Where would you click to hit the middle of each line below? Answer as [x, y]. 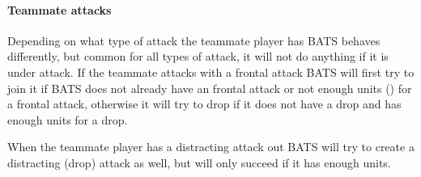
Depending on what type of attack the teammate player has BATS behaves [194, 40]
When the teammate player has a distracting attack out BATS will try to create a [211, 147]
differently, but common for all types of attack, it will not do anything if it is [198, 56]
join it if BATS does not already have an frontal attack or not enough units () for [210, 88]
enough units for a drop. [68, 119]
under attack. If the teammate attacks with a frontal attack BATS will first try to [211, 72]
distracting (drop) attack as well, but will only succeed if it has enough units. [199, 162]
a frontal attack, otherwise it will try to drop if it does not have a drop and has [204, 104]
